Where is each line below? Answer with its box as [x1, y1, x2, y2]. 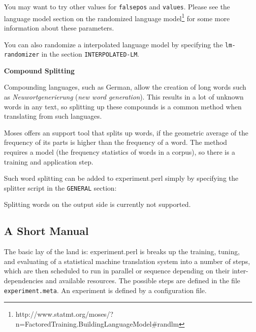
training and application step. [4, 156, 94, 166]
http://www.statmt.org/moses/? [15, 309, 113, 319]
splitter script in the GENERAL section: [4, 182, 117, 193]
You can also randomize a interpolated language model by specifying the [4, 39, 223, 49]
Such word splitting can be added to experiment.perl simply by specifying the [4, 173, 238, 183]
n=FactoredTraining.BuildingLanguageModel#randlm [15, 318, 179, 329]
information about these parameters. [4, 22, 114, 33]
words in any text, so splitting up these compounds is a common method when [4, 101, 242, 111]
